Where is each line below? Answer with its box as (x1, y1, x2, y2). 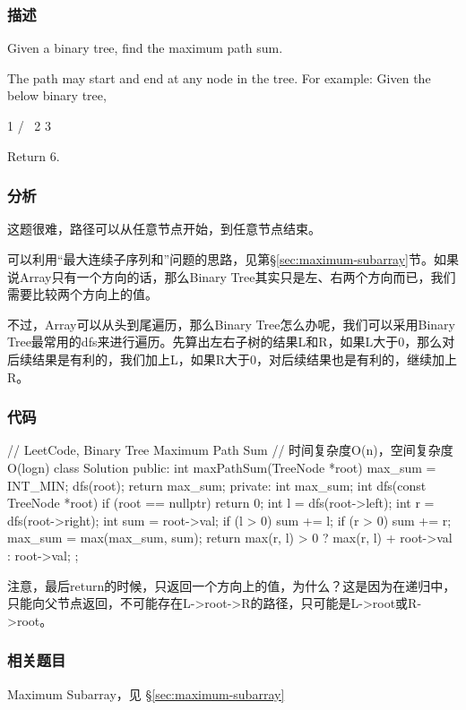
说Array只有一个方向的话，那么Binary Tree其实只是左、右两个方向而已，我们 (7, 267, 456, 286)
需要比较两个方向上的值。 (7, 285, 158, 304)
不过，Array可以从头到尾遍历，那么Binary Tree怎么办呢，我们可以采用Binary (7, 314, 455, 333)
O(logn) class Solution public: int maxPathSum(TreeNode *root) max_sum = (7, 458, 436, 476)
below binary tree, (7, 86, 107, 105)
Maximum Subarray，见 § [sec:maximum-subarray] (7, 684, 285, 703)
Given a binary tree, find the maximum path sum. (7, 38, 283, 57)
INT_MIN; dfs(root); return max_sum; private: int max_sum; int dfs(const (7, 475, 427, 494)
